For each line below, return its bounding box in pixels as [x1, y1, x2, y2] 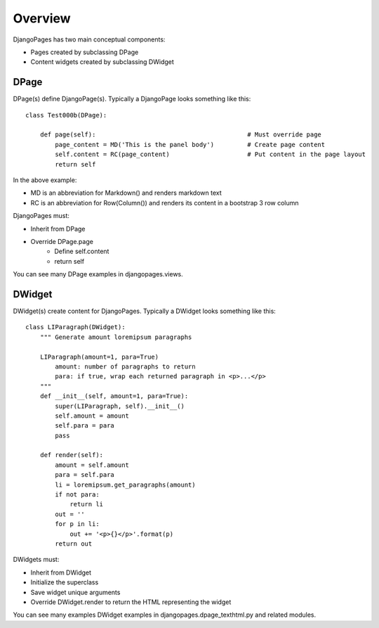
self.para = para [55, 422, 115, 430]
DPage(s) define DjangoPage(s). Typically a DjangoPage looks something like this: [13, 95, 251, 103]
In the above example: [13, 176, 77, 184]
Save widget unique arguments [30, 588, 121, 596]
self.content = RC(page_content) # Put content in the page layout [55, 150, 366, 158]
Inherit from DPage [30, 224, 86, 233]
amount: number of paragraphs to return [55, 362, 196, 371]
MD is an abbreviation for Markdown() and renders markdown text [30, 188, 222, 197]
